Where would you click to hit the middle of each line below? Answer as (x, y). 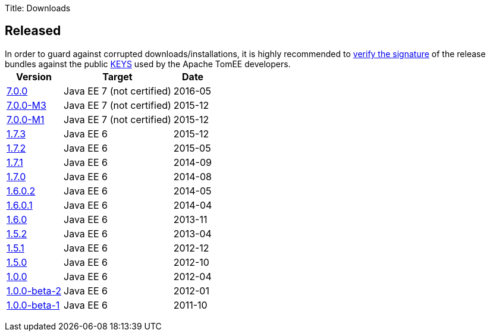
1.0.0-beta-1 (33, 305)
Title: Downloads (38, 8)
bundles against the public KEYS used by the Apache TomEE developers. (148, 64)
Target (117, 76)
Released (33, 31)
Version (34, 76)
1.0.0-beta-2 (34, 291)
